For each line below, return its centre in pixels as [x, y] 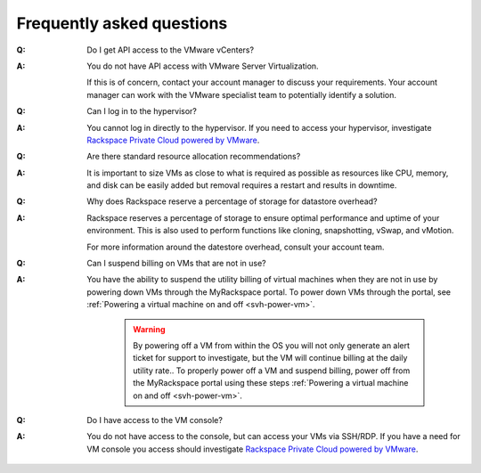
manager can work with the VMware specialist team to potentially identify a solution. [241, 94]
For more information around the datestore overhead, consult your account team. [236, 247]
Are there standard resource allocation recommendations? [194, 157]
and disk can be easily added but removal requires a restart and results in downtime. [242, 185]
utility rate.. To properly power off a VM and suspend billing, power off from [272, 371]
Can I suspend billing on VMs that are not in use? [176, 264]
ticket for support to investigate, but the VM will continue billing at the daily [270, 358]
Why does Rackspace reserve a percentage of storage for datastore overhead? [232, 201]
